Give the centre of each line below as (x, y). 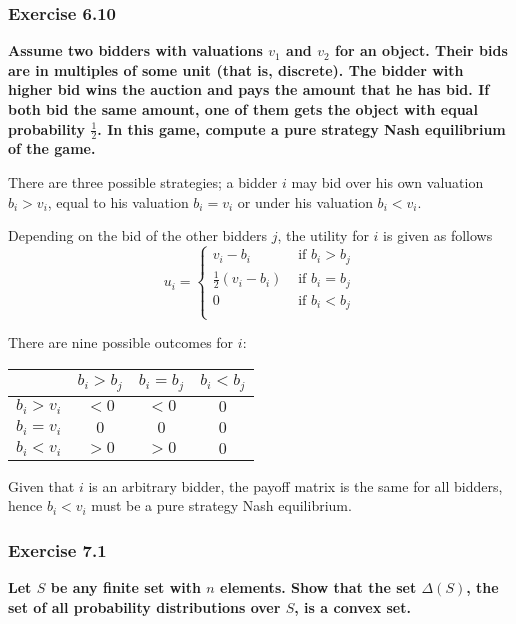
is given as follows (438, 235)
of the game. (52, 148)
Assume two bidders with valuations (135, 50)
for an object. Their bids (421, 50)
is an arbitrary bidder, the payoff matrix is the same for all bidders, (295, 485)
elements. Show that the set (318, 587)
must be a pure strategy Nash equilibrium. (221, 505)
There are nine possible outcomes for (121, 342)
